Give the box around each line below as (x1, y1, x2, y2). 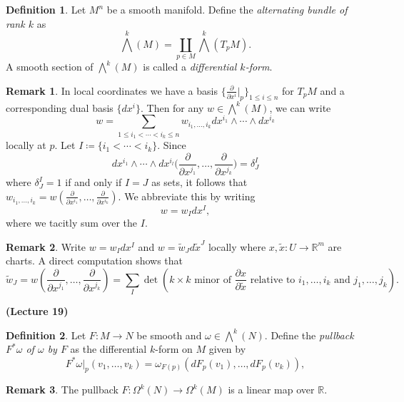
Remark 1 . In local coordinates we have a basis (6, 83, 218, 98)
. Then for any (140, 100, 204, 115)
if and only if (65, 175, 122, 190)
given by (208, 341, 246, 356)
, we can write (269, 100, 331, 115)
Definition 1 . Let (6, 2, 86, 16)
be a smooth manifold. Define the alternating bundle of (106, 2, 348, 16)
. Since (157, 138, 186, 153)
